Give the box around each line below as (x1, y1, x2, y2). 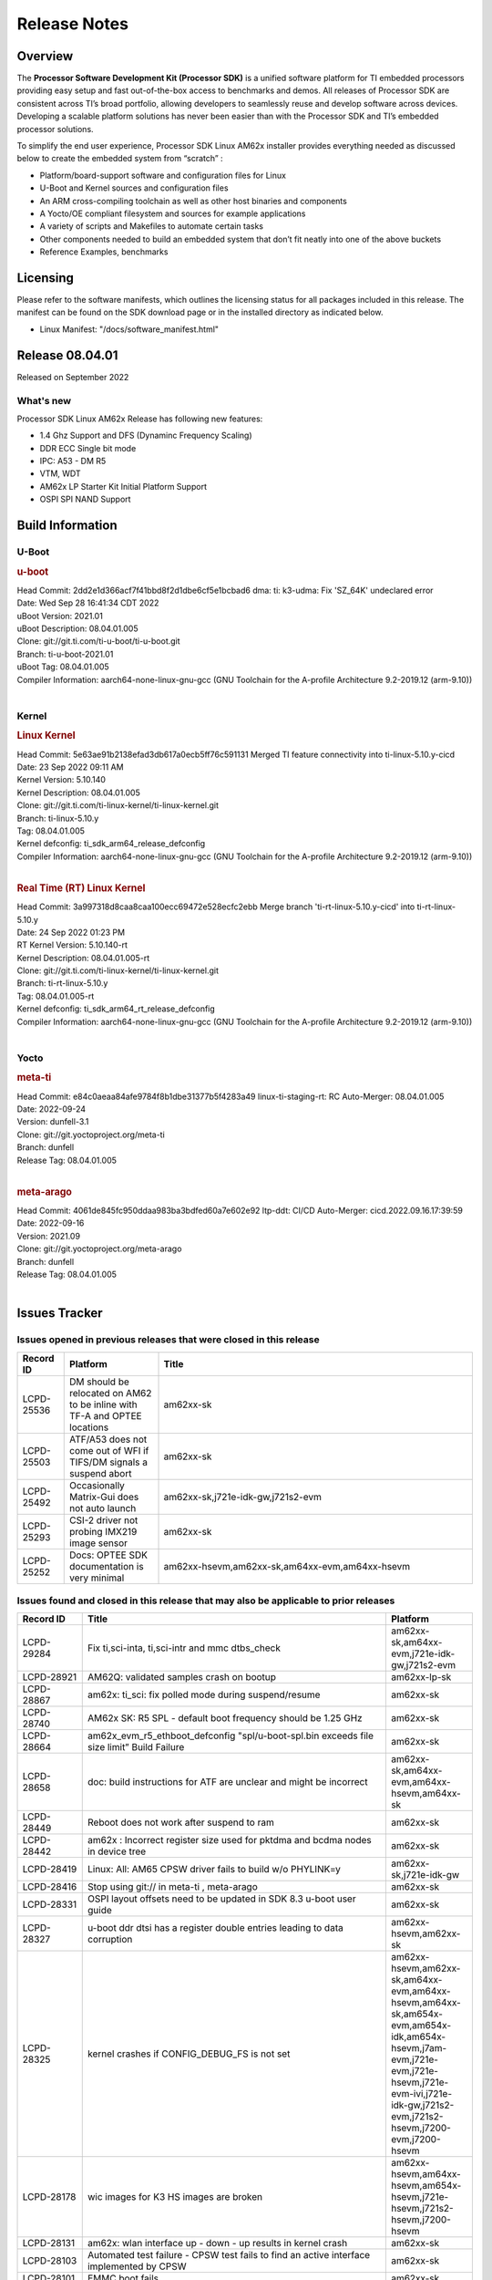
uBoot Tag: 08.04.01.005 (16, 661, 109, 672)
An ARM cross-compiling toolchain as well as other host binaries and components (39, 195, 348, 206)
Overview (16, 48, 74, 64)
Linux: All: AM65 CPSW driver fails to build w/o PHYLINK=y (87, 1863, 342, 1876)
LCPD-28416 (22, 1881, 77, 1893)
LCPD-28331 (22, 1898, 77, 1911)
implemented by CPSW (87, 2260, 187, 2273)
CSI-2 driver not (69, 1514, 138, 1527)
